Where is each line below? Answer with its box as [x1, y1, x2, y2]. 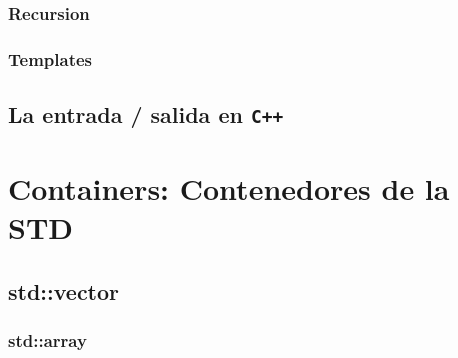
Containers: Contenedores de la [8, 168, 450, 209]
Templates [8, 46, 92, 71]
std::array [8, 328, 87, 353]
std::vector [8, 276, 120, 306]
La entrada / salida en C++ [8, 99, 284, 130]
